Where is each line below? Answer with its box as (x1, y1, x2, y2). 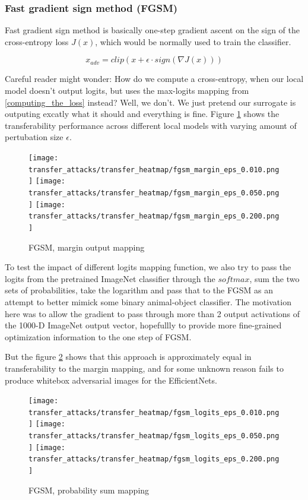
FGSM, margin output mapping (28, 240, 145, 253)
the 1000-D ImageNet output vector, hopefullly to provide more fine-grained (5, 319, 282, 331)
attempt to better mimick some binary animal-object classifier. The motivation (5, 295, 291, 308)
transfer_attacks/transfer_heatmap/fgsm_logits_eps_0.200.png (28, 455, 280, 464)
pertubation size (5, 131, 63, 143)
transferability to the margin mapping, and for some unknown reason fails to (5, 362, 284, 374)
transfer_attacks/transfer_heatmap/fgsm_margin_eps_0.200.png (28, 212, 280, 221)
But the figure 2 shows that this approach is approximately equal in (5, 350, 252, 363)
